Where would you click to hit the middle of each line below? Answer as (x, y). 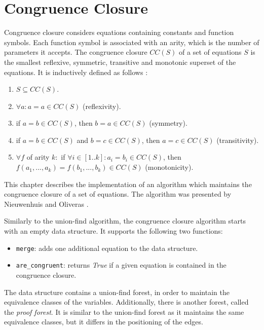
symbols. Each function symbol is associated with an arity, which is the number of (132, 42)
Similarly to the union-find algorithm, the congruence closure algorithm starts (125, 221)
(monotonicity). (169, 167)
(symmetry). (168, 123)
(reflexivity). (102, 106)
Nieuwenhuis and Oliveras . (46, 204)
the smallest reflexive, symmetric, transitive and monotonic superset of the (120, 62)
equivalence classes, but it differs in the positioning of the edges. (104, 322)
